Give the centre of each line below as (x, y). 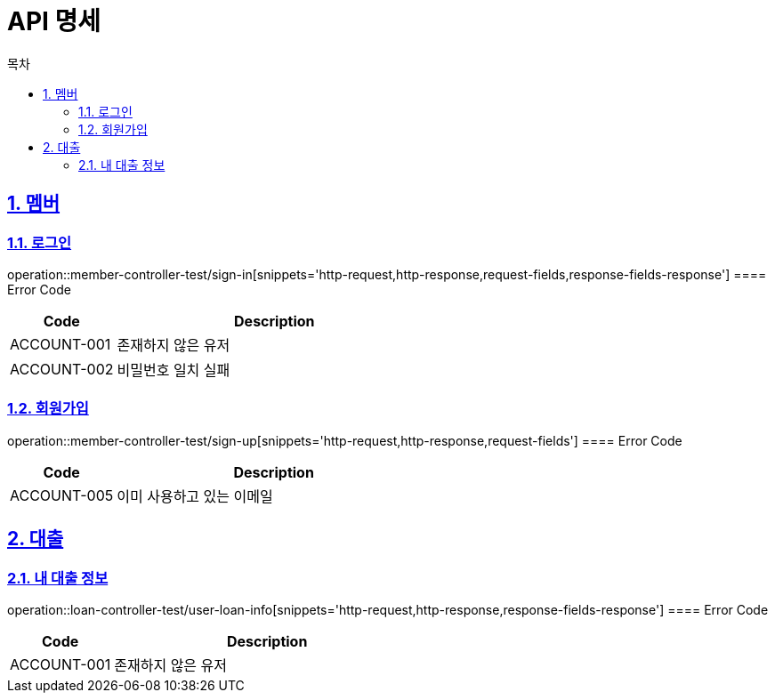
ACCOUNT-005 (62, 495)
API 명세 (54, 21)
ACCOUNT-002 (62, 369)
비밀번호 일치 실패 (174, 370)
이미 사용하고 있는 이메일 (195, 496)
